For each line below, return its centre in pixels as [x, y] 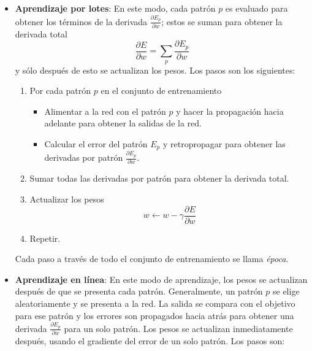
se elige [286, 291]
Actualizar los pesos [67, 199]
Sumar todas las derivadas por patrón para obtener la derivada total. [159, 178]
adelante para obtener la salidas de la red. [123, 123]
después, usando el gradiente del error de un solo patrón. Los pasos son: [150, 341]
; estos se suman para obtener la [222, 21]
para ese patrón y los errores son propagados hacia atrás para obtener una [154, 315]
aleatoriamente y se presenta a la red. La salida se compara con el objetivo [155, 303]
